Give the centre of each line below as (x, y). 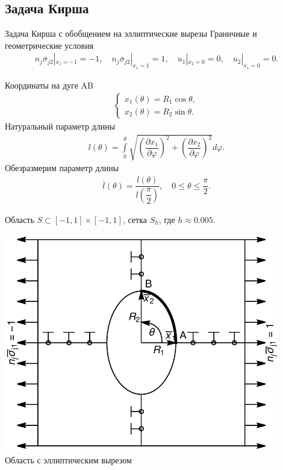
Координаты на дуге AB (49, 85)
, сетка (135, 219)
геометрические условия (49, 45)
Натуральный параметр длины (60, 126)
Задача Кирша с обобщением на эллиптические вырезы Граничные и (131, 33)
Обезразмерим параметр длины (62, 168)
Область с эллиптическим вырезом (68, 459)
